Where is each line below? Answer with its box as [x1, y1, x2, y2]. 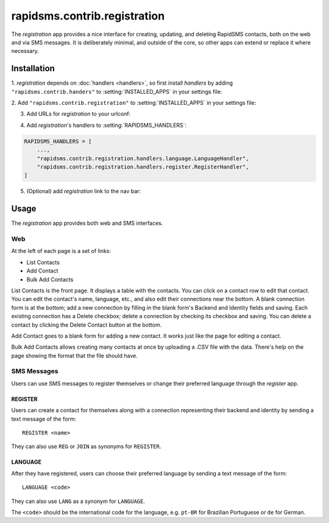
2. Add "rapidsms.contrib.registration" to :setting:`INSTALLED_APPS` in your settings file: [11, 99, 256, 107]
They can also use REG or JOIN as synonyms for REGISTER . [11, 443, 161, 450]
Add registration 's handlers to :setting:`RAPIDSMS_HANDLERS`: [26, 121, 187, 129]
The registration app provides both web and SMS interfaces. [11, 219, 163, 227]
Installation [11, 63, 55, 74]
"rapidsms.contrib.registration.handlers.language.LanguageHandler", [37, 155, 249, 162]
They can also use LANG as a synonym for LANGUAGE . [11, 497, 146, 505]
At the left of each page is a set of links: [11, 247, 111, 255]
